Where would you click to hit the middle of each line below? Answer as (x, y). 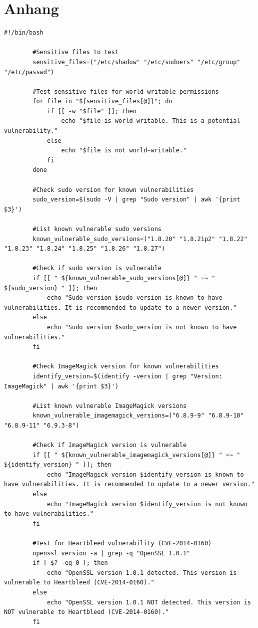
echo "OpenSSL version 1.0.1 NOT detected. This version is (149, 602)
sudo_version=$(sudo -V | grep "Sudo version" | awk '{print (136, 200)
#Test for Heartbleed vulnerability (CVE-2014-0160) (122, 543)
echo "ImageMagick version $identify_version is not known (147, 504)
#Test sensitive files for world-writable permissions (126, 91)
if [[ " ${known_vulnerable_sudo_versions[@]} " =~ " (124, 278)
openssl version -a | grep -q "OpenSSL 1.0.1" (111, 553)
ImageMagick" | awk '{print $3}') (61, 386)
